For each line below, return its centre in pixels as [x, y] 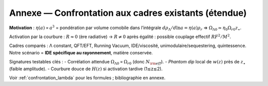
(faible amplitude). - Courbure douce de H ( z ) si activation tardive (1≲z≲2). [86, 69]
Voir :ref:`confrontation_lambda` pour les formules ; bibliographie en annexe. [87, 78]
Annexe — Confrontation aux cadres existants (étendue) [128, 13]
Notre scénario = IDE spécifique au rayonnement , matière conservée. [81, 52]
